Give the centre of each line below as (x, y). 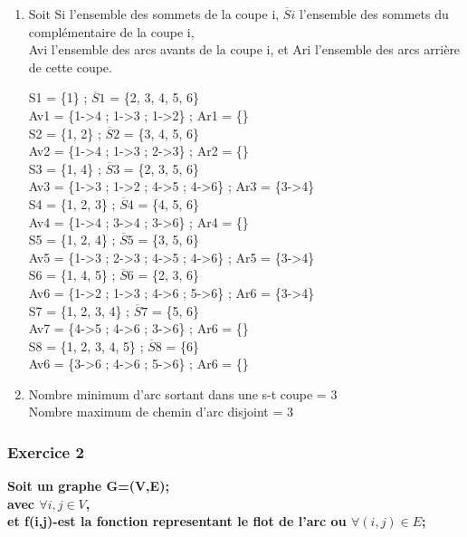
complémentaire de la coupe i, (111, 31)
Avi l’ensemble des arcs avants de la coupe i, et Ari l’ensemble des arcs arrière (244, 49)
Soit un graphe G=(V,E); (88, 486)
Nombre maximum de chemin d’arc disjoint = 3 (161, 412)
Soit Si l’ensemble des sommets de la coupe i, (154, 14)
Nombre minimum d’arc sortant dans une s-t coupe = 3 (183, 393)
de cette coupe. (70, 67)
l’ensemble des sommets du (374, 14)
